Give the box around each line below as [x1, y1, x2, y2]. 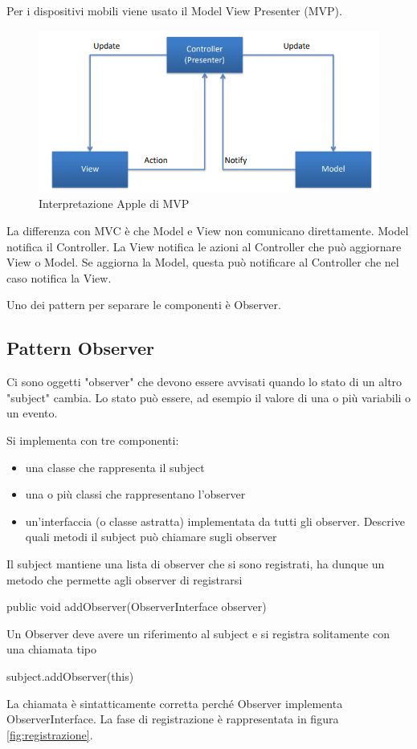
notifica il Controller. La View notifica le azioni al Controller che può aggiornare [6, 238, 402, 254]
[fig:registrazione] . [6, 726, 93, 743]
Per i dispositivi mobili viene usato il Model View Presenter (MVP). [6, 2, 342, 18]
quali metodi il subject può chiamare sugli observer [25, 528, 277, 545]
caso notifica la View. [6, 269, 112, 286]
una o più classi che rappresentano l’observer [25, 486, 246, 503]
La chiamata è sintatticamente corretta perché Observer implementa [6, 694, 343, 711]
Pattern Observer [6, 336, 155, 360]
